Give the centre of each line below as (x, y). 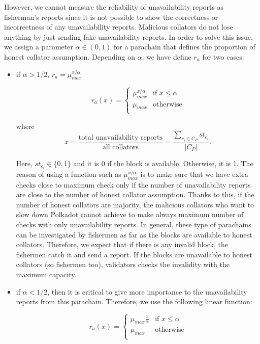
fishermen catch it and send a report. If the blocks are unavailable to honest (134, 254)
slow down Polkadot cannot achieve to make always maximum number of (130, 214)
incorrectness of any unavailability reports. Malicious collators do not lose (119, 27)
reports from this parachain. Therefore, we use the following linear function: (134, 301)
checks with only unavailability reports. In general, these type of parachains (134, 224)
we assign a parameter (39, 47)
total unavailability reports (120, 137)
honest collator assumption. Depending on (70, 56)
